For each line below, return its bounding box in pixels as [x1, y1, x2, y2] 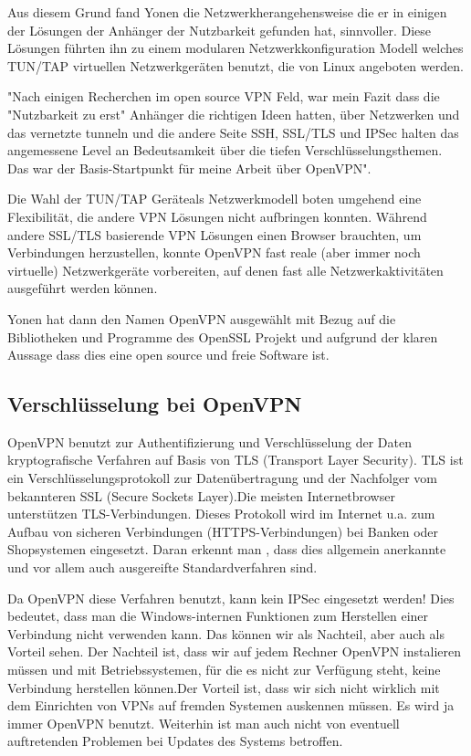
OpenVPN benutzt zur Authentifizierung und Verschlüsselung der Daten [7, 432, 413, 451]
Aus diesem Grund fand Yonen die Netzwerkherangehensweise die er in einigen [7, 3, 447, 21]
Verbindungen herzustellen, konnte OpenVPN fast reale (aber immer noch [7, 243, 421, 262]
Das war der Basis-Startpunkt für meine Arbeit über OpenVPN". [7, 158, 372, 177]
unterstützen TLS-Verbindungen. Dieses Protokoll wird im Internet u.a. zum [7, 504, 435, 523]
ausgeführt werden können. [7, 278, 158, 298]
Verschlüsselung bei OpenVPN [7, 390, 302, 418]
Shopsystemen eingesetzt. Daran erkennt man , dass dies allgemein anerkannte [7, 540, 446, 559]
